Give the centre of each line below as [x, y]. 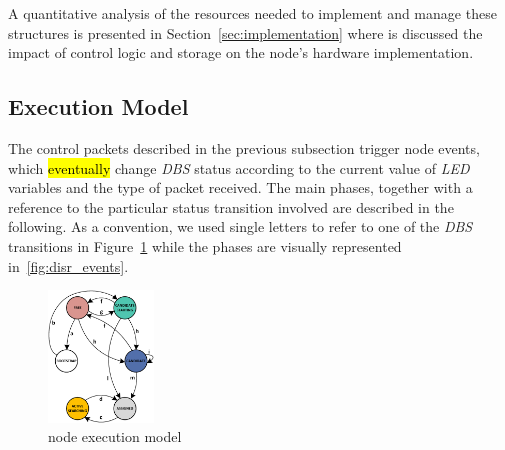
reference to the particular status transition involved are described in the [231, 206]
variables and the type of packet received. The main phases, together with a [240, 187]
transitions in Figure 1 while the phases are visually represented [205, 245]
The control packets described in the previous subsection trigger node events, [244, 147]
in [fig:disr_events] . [68, 265]
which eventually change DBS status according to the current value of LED [239, 167]
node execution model [115, 436]
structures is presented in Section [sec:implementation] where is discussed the [245, 32]
